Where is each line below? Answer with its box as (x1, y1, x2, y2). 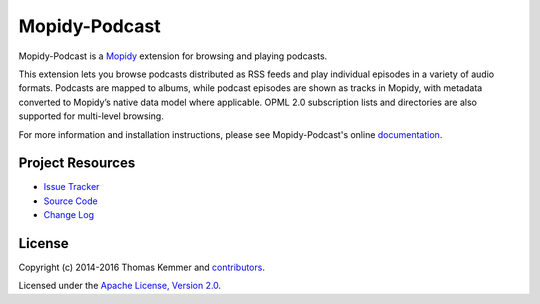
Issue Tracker (43, 181, 100, 193)
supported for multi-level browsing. (18, 110, 164, 122)
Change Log (43, 209, 95, 221)
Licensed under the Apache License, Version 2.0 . (18, 280, 222, 292)
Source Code (43, 195, 99, 207)
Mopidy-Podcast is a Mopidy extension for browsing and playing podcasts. (18, 50, 328, 62)
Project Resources (18, 155, 136, 172)
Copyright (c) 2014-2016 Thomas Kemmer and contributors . (18, 261, 265, 274)
